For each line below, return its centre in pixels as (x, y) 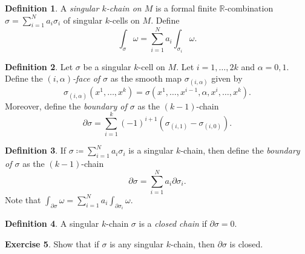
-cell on (152, 66)
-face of (86, 78)
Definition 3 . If (36, 150)
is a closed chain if (173, 223)
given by (227, 78)
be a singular (107, 66)
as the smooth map (146, 78)
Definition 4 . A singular (52, 223)
